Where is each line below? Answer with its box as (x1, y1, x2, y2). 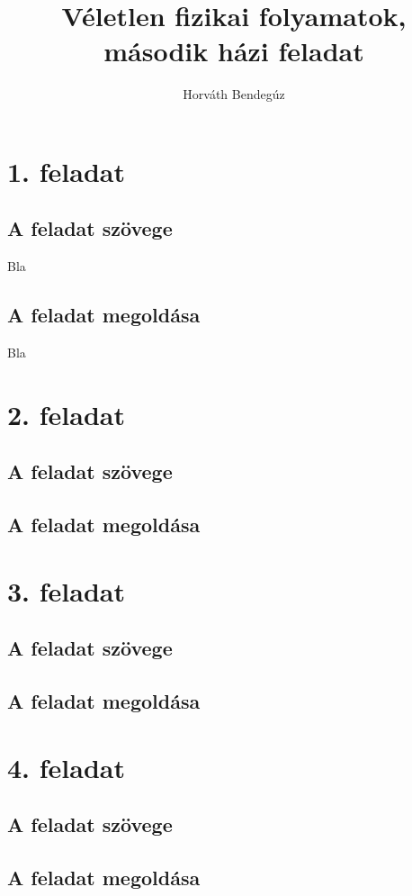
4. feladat (7, 748, 125, 785)
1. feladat (7, 152, 125, 189)
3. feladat (7, 572, 125, 609)
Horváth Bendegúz (183, 85, 285, 104)
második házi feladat (103, 32, 364, 69)
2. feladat (7, 395, 125, 432)
